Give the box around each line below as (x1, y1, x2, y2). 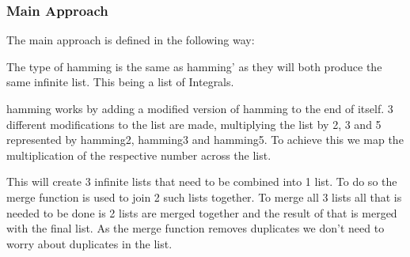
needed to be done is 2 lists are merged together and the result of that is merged (6, 204, 397, 221)
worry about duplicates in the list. (6, 235, 173, 251)
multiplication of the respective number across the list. (6, 146, 271, 163)
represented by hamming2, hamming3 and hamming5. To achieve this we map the (6, 131, 404, 148)
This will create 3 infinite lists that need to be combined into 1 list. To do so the (6, 173, 397, 190)
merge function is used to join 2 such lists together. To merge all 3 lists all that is (6, 188, 402, 205)
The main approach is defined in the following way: (6, 32, 255, 48)
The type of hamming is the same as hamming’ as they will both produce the (6, 58, 382, 74)
